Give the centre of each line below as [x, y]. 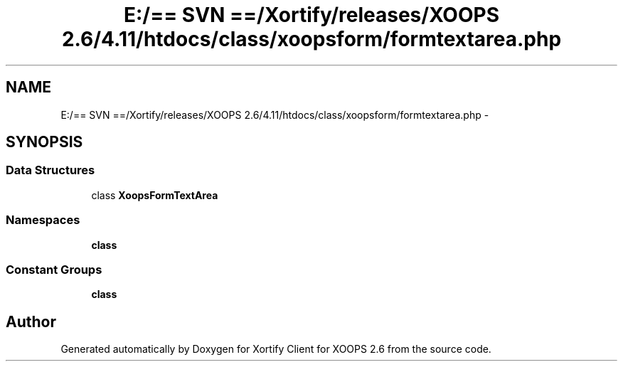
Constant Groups [54, 269]
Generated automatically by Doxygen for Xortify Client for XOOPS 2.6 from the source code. [276, 349]
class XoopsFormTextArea [155, 195]
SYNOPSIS [44, 142]
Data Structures [50, 170]
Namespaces [43, 220]
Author [31, 321]
